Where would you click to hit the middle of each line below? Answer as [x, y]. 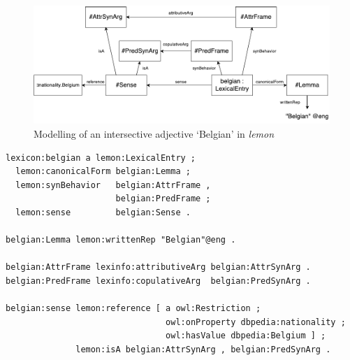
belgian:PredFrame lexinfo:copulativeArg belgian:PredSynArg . [158, 281]
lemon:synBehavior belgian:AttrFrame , [113, 185]
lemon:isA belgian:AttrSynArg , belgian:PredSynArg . [203, 349]
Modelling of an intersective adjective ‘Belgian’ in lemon [154, 134]
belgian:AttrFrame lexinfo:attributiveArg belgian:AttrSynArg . [158, 267]
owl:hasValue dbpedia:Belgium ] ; [246, 336]
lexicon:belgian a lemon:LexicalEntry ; [101, 158]
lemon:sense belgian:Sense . [103, 212]
